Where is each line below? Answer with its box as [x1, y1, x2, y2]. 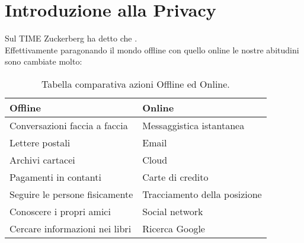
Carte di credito [142, 170, 209, 184]
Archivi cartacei [9, 152, 75, 167]
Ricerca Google [142, 221, 205, 235]
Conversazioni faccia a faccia [9, 118, 128, 132]
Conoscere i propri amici [9, 204, 111, 218]
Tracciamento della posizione [142, 187, 262, 201]
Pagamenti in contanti [9, 170, 101, 184]
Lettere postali [9, 135, 71, 149]
